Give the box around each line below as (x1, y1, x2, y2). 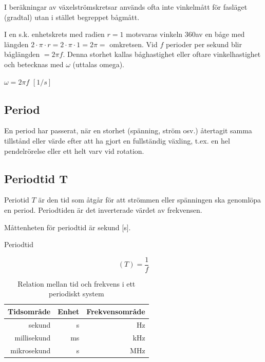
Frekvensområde (86, 306, 145, 316)
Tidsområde (8, 306, 51, 316)
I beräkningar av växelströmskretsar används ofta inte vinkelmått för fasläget (4, 2, 248, 12)
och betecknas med (4, 58, 64, 69)
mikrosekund (10, 345, 51, 355)
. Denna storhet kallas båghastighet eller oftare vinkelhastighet (63, 49, 261, 59)
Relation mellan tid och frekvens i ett (17, 278, 136, 289)
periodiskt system (49, 288, 104, 299)
